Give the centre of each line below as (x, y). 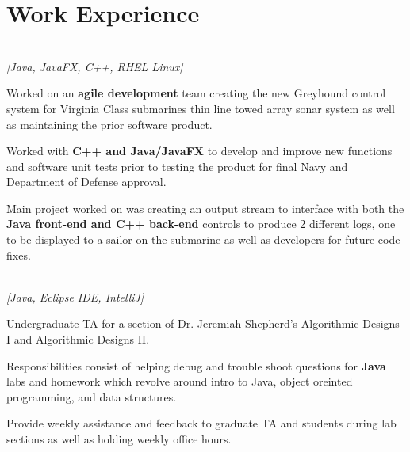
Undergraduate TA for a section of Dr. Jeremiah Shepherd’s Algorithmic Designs (203, 323)
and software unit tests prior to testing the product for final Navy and (177, 166)
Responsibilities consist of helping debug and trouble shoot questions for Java (196, 365)
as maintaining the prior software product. (109, 124)
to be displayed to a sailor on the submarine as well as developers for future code (203, 239)
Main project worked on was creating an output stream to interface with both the (205, 208)
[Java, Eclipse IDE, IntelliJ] (75, 296)
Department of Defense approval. (86, 182)
